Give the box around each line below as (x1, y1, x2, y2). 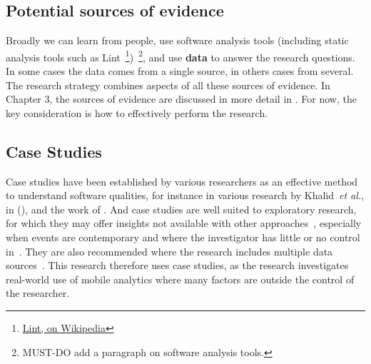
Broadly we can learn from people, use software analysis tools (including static (6, 33, 349, 48)
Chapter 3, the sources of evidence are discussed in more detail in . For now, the (6, 91, 357, 106)
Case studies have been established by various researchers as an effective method (6, 173, 358, 188)
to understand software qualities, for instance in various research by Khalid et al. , (6, 188, 365, 203)
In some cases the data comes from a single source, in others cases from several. (6, 64, 354, 79)
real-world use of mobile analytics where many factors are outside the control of (6, 271, 355, 286)
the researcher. (6, 285, 70, 300)
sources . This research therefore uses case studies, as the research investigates (6, 258, 349, 273)
